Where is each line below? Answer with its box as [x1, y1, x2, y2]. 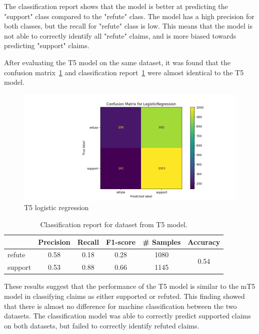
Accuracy [187, 236, 220, 247]
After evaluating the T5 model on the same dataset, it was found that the [4, 57, 230, 67]
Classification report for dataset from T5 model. [40, 219, 187, 229]
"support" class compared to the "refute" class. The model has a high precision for [4, 11, 254, 21]
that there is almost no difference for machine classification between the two [4, 300, 237, 311]
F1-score [106, 236, 136, 247]
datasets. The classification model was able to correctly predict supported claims [4, 310, 251, 321]
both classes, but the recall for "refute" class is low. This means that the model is [4, 21, 252, 31]
